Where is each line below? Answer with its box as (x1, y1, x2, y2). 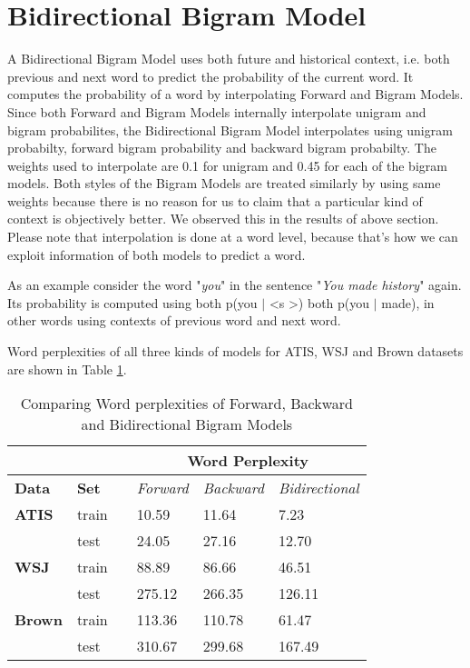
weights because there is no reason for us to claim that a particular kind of (7, 191, 423, 210)
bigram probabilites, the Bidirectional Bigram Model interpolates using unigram (7, 120, 453, 139)
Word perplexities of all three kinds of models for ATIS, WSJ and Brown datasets (7, 342, 464, 361)
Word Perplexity (187, 450, 309, 472)
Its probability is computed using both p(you (7, 293, 258, 312)
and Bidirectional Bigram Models (81, 414, 293, 435)
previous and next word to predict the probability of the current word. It (7, 66, 414, 85)
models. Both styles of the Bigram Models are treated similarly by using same (7, 174, 441, 193)
